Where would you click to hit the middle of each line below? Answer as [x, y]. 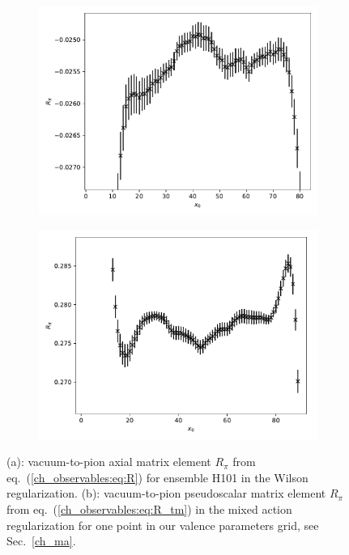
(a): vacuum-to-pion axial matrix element [109, 462]
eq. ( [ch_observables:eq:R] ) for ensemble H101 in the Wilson [157, 477]
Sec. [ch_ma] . [41, 541]
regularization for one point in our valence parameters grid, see [163, 525]
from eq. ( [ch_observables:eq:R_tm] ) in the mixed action [149, 508]
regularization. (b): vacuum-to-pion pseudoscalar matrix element [166, 493]
